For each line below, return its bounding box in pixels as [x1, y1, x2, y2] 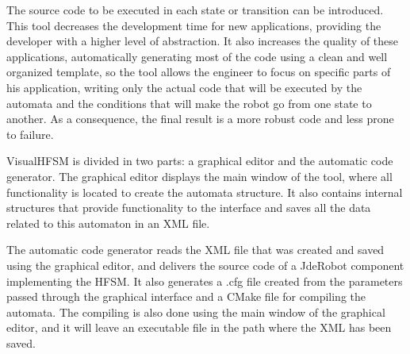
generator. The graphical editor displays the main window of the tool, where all [6, 167, 393, 184]
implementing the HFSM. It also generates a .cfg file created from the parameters [6, 272, 403, 289]
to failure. [6, 125, 54, 142]
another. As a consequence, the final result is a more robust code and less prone [6, 110, 394, 127]
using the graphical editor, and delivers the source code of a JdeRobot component [6, 256, 404, 273]
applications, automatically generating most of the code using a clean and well [6, 48, 388, 64]
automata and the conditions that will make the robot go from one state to [6, 94, 372, 111]
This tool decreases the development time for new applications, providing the [6, 17, 381, 33]
